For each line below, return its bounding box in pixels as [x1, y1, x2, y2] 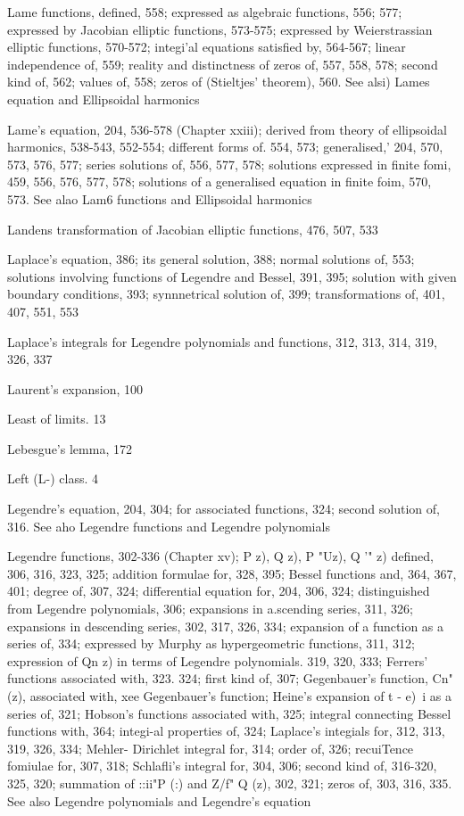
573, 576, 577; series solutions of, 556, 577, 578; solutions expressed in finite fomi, [7, 154, 452, 173]
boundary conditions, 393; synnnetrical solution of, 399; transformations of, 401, [7, 284, 445, 303]
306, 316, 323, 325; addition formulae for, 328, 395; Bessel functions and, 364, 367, [7, 564, 457, 582]
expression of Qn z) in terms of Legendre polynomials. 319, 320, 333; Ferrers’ [7, 651, 428, 670]
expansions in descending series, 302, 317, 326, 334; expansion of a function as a [7, 616, 444, 635]
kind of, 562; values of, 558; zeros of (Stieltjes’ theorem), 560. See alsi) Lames [7, 72, 430, 91]
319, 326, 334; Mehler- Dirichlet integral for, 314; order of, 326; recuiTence [7, 738, 414, 757]
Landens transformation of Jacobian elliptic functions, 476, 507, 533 [7, 219, 378, 238]
